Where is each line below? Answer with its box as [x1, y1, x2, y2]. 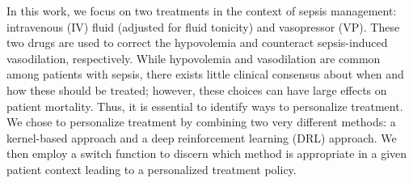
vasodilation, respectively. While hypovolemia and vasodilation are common [6, 49, 381, 66]
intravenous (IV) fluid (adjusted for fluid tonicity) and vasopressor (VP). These [6, 18, 400, 35]
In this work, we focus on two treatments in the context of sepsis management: [6, 2, 397, 19]
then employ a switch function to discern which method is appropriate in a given [6, 145, 407, 162]
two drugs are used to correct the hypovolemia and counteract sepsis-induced [6, 34, 388, 51]
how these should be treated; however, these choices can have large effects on [6, 81, 387, 98]
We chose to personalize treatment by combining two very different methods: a [6, 113, 396, 130]
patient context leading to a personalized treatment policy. [6, 160, 297, 177]
